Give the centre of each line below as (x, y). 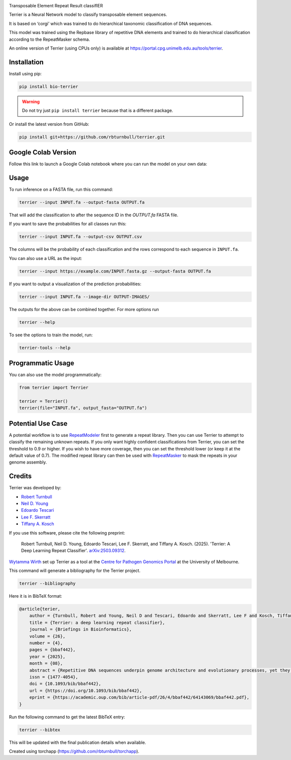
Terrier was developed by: (35, 488)
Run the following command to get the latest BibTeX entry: (67, 717)
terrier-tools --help (45, 348)
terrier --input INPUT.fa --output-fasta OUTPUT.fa (82, 202)
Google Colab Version (43, 152)
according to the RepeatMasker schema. (49, 39)
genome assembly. (28, 462)
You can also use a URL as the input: (46, 258)
